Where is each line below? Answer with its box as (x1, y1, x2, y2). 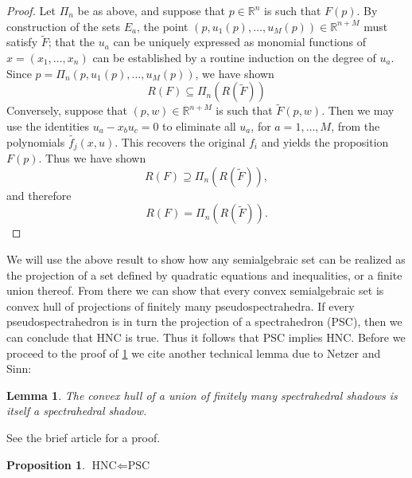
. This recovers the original (115, 133, 246, 150)
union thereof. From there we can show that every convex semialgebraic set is (6, 282, 384, 299)
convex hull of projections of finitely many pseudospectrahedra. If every (6, 297, 355, 314)
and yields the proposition (261, 133, 389, 150)
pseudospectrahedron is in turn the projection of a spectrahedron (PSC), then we (6, 313, 402, 330)
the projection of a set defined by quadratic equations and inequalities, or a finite (6, 266, 402, 283)
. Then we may (321, 102, 395, 119)
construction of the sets (6, 18, 120, 34)
